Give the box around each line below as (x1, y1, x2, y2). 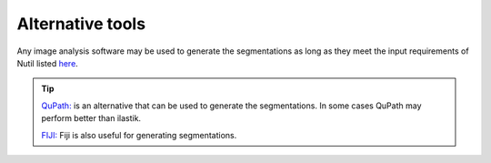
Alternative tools (16, 14, 145, 34)
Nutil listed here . (16, 57, 79, 68)
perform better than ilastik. (41, 113, 141, 124)
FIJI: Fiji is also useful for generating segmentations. (41, 129, 237, 140)
